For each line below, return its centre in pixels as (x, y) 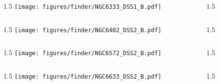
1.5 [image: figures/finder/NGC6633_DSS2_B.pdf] (83, 75)
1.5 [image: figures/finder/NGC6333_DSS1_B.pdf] (83, 6)
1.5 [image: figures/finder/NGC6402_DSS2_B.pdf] (83, 29)
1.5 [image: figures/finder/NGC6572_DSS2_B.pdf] (83, 52)
